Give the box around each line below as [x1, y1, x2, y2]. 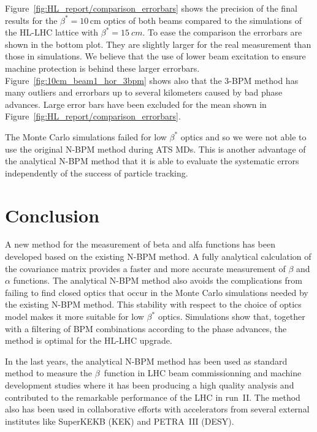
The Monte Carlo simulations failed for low [5, 130, 167, 143]
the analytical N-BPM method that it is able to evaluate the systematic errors [5, 154, 299, 167]
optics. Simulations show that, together [158, 310, 305, 322]
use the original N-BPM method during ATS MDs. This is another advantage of [5, 142, 306, 155]
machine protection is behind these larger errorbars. [5, 61, 200, 74]
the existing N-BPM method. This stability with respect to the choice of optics [5, 298, 302, 311]
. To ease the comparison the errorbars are [142, 26, 302, 39]
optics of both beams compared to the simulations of [104, 13, 302, 26]
